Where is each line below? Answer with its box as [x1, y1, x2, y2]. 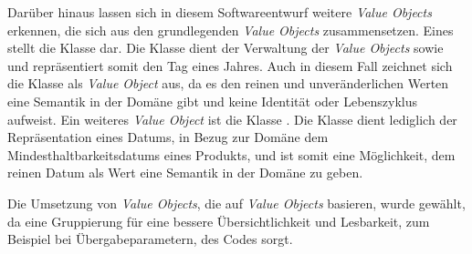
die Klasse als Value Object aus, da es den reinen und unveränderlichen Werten [7, 74, 449, 93]
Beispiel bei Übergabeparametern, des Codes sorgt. [7, 229, 293, 249]
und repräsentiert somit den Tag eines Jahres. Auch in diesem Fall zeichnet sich [7, 56, 453, 75]
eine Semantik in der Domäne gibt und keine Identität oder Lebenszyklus [7, 91, 418, 110]
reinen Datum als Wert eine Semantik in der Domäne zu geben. [7, 163, 363, 182]
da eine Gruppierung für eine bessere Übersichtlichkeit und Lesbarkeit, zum [7, 211, 430, 230]
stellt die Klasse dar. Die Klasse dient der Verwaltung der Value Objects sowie [7, 38, 444, 57]
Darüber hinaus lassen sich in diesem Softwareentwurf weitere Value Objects [7, 3, 432, 21]
